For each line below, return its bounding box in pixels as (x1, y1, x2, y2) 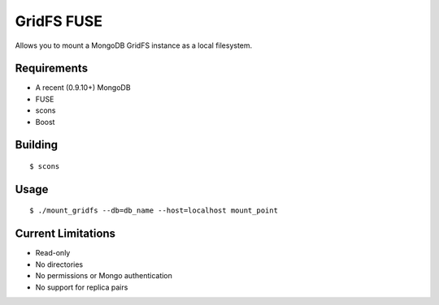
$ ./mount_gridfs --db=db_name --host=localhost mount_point (29, 206, 278, 215)
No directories (35, 260, 84, 269)
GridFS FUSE (15, 12, 103, 30)
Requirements (15, 62, 89, 75)
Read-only (35, 248, 71, 258)
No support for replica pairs (35, 282, 128, 292)
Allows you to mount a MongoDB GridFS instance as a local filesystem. (15, 41, 253, 50)
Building (15, 138, 59, 152)
